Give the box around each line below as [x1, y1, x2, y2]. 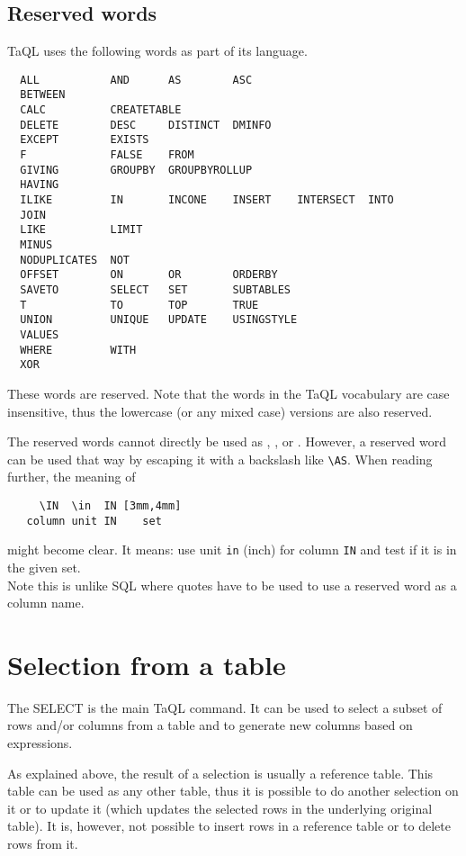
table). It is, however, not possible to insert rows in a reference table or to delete [7, 816, 451, 835]
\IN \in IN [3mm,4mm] [39, 499, 182, 512]
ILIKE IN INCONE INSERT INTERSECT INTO [20, 194, 394, 207]
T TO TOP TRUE [20, 298, 259, 311]
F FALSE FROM [20, 149, 194, 162]
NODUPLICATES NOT [20, 253, 130, 266]
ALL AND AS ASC [20, 73, 253, 86]
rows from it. [7, 833, 78, 852]
